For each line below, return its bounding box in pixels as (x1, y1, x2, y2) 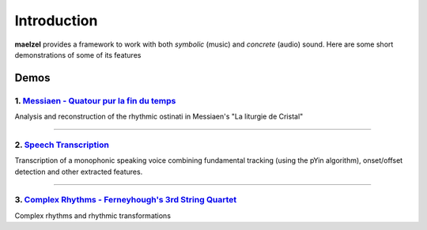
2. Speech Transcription (14, 139, 110, 150)
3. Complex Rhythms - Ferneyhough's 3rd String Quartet (14, 194, 237, 205)
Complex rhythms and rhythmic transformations (14, 210, 172, 221)
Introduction (14, 12, 98, 29)
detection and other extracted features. (14, 167, 143, 176)
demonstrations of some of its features (14, 50, 142, 59)
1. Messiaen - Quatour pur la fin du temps (14, 95, 176, 106)
